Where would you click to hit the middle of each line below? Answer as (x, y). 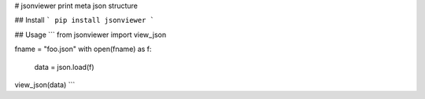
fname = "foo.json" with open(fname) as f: (83, 49)
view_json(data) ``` (45, 84)
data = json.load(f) (64, 67)
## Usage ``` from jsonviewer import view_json (91, 35)
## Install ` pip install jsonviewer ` (85, 20)
